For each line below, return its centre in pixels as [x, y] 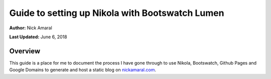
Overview [25, 51]
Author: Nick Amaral [31, 28]
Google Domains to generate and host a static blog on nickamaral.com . [83, 70]
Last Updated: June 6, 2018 [38, 37]
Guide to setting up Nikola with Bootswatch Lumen [117, 13]
